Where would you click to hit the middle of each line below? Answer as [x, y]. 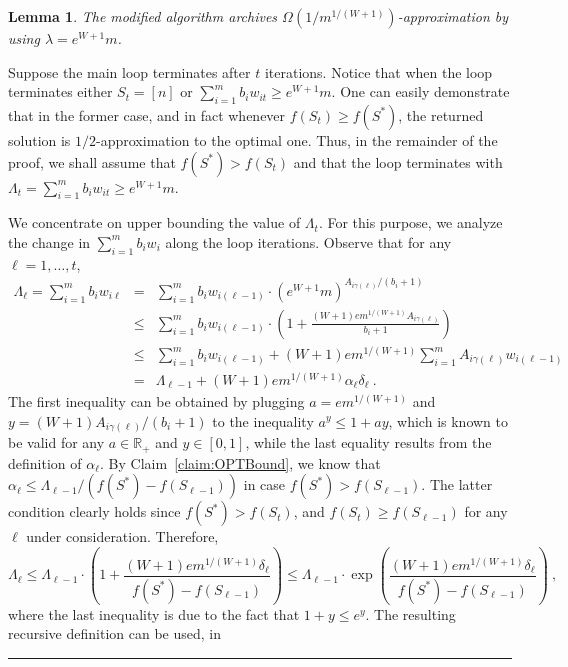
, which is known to [448, 420]
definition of [45, 462]
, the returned [441, 114]
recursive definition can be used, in [114, 633]
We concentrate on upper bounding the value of [154, 222]
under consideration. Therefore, [122, 536]
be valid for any [56, 442]
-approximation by [453, 16]
